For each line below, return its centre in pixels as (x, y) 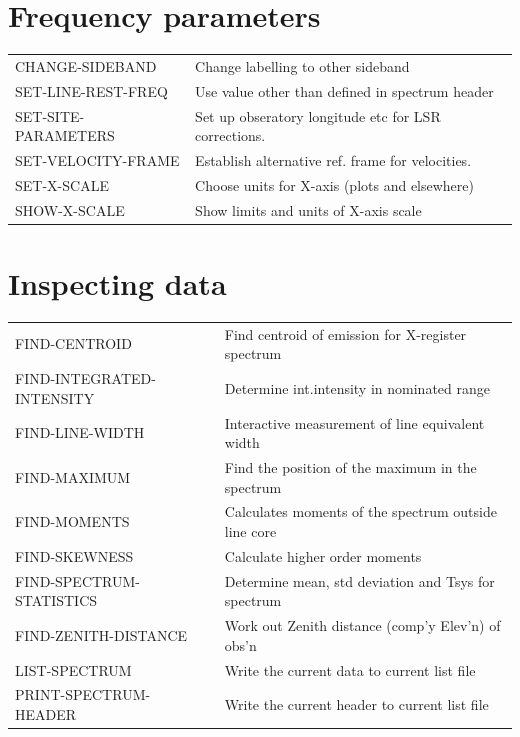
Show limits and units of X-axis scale (308, 209)
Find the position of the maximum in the (350, 466)
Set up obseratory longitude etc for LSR (318, 115)
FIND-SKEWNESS (74, 555)
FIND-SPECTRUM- (78, 580)
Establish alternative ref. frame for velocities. (333, 160)
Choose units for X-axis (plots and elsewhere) (334, 184)
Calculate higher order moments (323, 555)
